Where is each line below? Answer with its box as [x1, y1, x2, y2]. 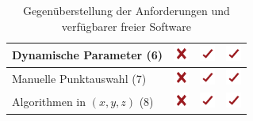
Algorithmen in [12, 93, 86, 109]
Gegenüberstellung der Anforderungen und [22, 2, 230, 18]
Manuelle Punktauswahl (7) [12, 70, 147, 86]
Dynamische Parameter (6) [12, 47, 163, 63]
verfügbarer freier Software [61, 17, 191, 34]
